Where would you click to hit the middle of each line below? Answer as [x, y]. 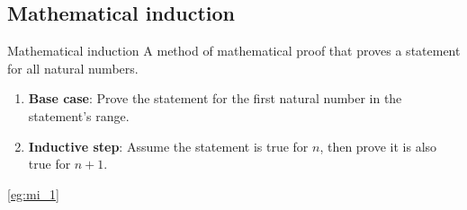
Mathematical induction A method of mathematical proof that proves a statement [234, 51]
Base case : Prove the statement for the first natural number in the [215, 98]
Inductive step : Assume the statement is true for [168, 146]
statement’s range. [79, 115]
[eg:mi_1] [33, 193]
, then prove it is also [378, 146]
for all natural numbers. [73, 68]
